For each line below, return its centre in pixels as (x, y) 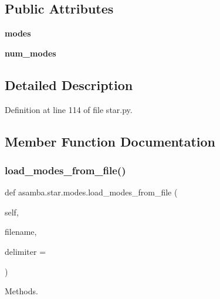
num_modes (31, 53)
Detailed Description (69, 84)
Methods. (21, 291)
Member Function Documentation (110, 141)
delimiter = (26, 251)
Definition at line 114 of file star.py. (69, 109)
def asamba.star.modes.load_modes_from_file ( (91, 192)
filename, (21, 232)
